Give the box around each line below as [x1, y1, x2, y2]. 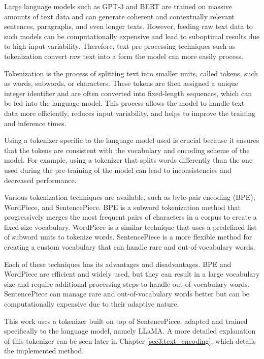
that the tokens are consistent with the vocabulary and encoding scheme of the [4, 144, 250, 155]
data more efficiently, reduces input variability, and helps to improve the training [4, 107, 256, 118]
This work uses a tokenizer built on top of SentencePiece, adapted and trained [4, 315, 248, 326]
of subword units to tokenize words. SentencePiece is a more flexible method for [4, 231, 252, 242]
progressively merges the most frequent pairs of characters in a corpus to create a [4, 212, 257, 222]
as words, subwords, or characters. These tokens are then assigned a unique [4, 78, 238, 88]
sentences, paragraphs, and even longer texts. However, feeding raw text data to [4, 21, 253, 32]
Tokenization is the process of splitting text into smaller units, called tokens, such [4, 68, 258, 78]
